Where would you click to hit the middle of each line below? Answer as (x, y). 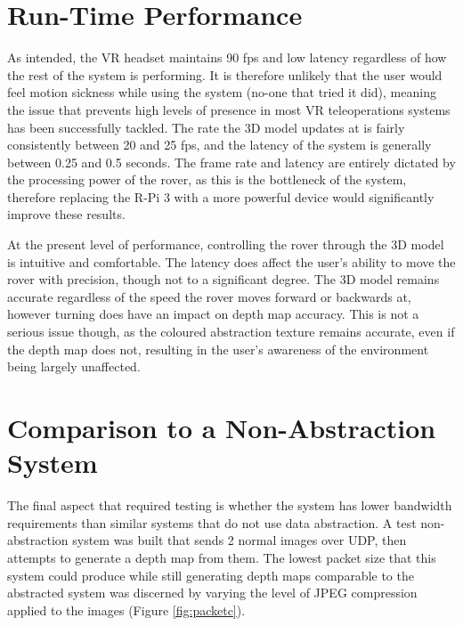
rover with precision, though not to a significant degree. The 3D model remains (223, 279)
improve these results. (66, 214)
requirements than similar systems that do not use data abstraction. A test (212, 522)
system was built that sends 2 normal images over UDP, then (240, 540)
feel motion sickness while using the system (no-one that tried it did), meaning (222, 92)
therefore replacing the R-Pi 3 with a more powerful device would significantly (221, 196)
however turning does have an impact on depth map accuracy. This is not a (213, 314)
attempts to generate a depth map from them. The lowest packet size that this (222, 557)
